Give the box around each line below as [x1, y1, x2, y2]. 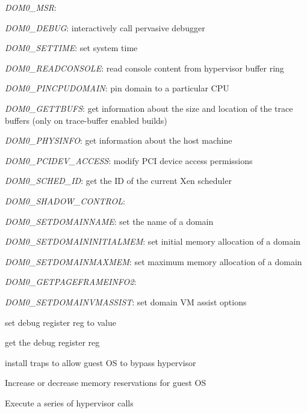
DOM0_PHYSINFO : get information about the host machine [5, 134, 232, 147]
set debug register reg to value [5, 316, 116, 328]
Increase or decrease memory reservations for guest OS [5, 376, 206, 389]
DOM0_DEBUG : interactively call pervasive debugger [5, 21, 205, 34]
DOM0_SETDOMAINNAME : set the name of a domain [5, 215, 214, 227]
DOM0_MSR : [5, 1, 57, 13]
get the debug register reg [5, 336, 100, 349]
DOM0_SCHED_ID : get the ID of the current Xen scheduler [5, 174, 232, 187]
